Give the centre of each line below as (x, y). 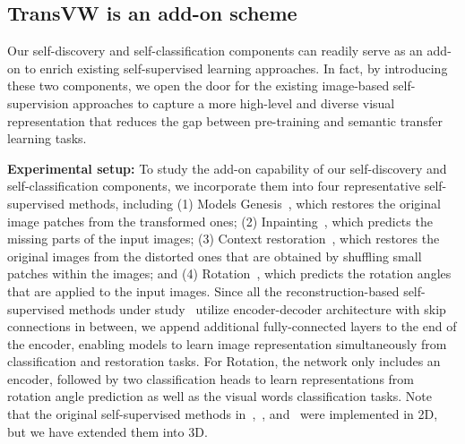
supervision (38, 102)
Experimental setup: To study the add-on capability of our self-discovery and (227, 168)
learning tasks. (47, 138)
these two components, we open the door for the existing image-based (198, 85)
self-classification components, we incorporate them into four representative (214, 186)
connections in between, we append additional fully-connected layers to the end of (232, 326)
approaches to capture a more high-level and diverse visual (234, 102)
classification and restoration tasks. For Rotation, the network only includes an (224, 361)
